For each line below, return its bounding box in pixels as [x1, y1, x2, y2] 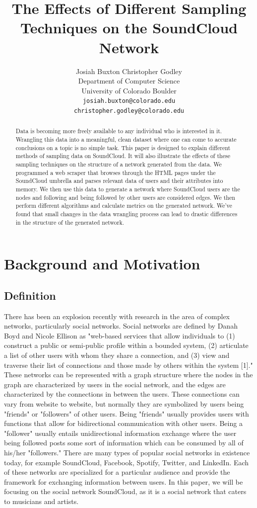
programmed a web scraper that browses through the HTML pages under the [15, 168, 216, 176]
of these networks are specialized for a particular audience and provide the [4, 467, 230, 477]
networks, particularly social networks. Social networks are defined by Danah [4, 321, 238, 331]
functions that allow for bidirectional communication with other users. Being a [4, 418, 243, 428]
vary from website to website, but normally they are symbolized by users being [4, 399, 244, 409]
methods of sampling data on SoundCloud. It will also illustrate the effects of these [15, 152, 230, 160]
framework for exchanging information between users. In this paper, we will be [4, 476, 243, 487]
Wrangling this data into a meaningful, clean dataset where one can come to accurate [15, 135, 237, 144]
